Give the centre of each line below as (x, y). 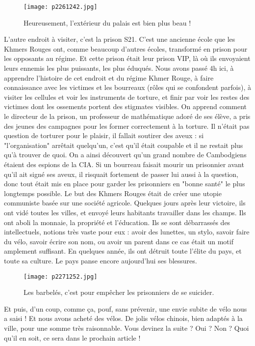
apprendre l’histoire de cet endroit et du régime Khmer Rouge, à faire (109, 77)
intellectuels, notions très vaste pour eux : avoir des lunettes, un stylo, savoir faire (127, 232)
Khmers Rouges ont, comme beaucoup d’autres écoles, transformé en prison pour (126, 48)
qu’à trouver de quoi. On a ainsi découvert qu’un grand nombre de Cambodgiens (125, 155)
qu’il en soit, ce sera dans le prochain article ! (72, 337)
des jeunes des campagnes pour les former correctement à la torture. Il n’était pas (127, 126)
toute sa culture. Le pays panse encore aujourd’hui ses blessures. (101, 260)
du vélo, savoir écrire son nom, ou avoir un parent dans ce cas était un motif (119, 241)
